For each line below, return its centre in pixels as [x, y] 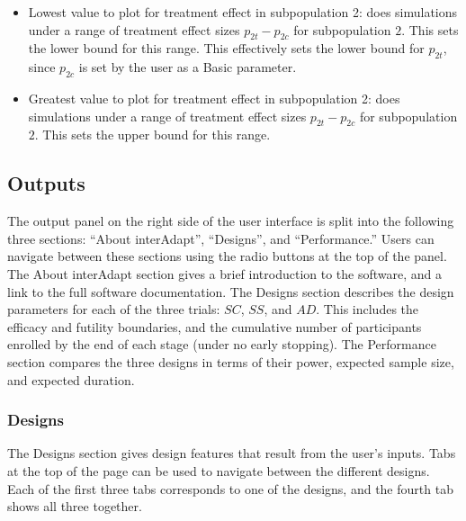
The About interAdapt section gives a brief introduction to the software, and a [225, 273]
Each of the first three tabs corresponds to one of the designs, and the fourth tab [230, 488]
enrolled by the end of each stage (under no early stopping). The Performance [222, 344]
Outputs [46, 183]
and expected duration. [71, 379]
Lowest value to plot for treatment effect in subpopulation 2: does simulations [243, 12]
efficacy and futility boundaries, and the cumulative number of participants [215, 326]
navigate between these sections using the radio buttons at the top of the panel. [227, 256]
